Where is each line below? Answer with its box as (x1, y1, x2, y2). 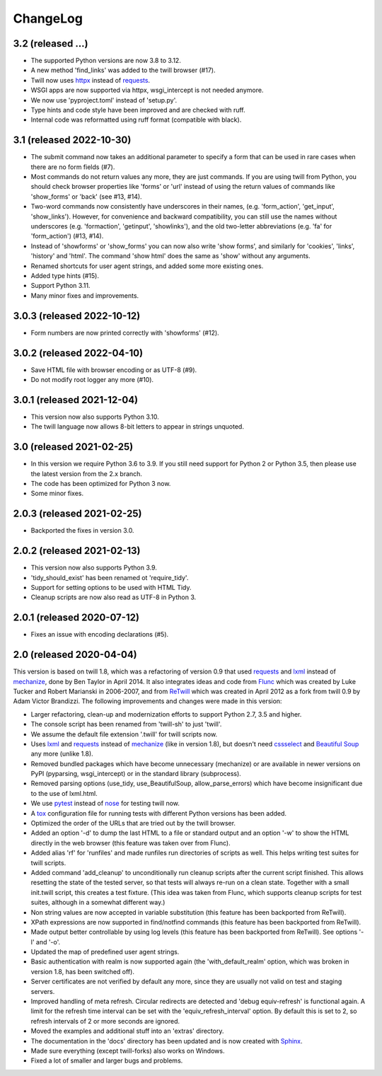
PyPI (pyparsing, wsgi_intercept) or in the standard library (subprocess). (30, 770, 242, 778)
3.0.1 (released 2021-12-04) (13, 393, 139, 406)
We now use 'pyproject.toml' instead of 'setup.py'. (30, 96, 178, 104)
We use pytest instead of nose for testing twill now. (30, 799, 180, 808)
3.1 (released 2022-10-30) (13, 134, 132, 146)
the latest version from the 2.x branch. (30, 469, 143, 478)
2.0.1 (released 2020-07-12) (13, 612, 139, 624)
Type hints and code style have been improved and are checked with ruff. (30, 106, 245, 115)
